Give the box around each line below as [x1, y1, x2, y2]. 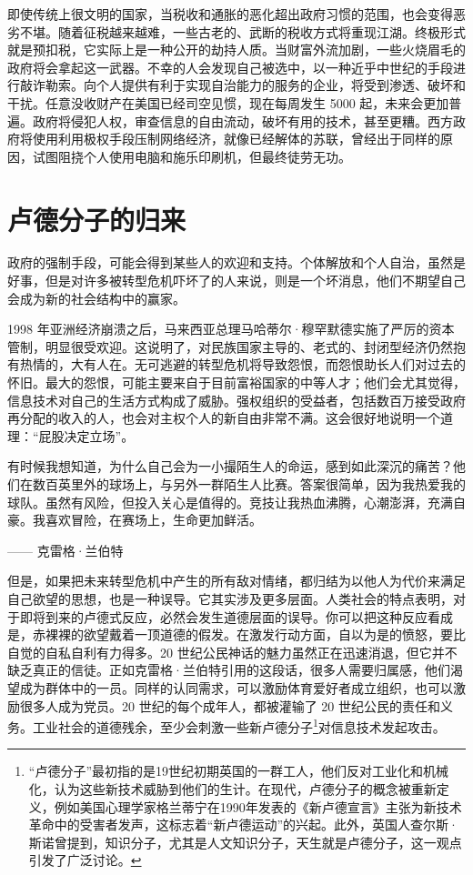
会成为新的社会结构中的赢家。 [7, 288, 186, 307]
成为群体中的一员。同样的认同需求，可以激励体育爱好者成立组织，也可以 [19, 678, 453, 697]
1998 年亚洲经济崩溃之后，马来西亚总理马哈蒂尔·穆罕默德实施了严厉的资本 [7, 319, 455, 338]
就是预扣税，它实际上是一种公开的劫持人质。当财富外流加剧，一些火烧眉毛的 [7, 40, 466, 59]
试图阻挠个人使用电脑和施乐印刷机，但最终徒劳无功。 [32, 146, 351, 166]
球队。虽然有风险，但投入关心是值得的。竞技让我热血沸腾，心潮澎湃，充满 [7, 492, 453, 511]
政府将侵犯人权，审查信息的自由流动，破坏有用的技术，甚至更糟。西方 [32, 111, 453, 130]
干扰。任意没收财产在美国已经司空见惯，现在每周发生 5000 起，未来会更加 [7, 93, 449, 112]
